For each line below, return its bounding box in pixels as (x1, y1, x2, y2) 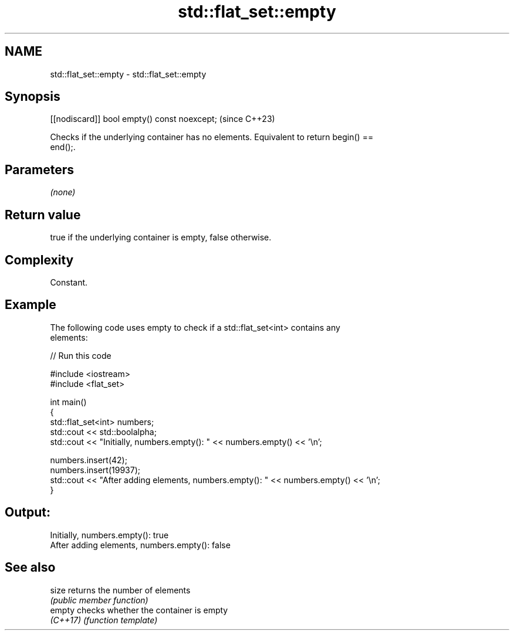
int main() (50, 396, 87, 407)
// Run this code (50, 350, 111, 361)
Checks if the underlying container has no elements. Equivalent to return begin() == (50, 132, 374, 142)
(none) (50, 187, 76, 198)
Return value (5, 207, 81, 222)
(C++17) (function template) (50, 614, 158, 625)
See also (5, 560, 56, 575)
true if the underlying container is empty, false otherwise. (50, 232, 272, 243)
